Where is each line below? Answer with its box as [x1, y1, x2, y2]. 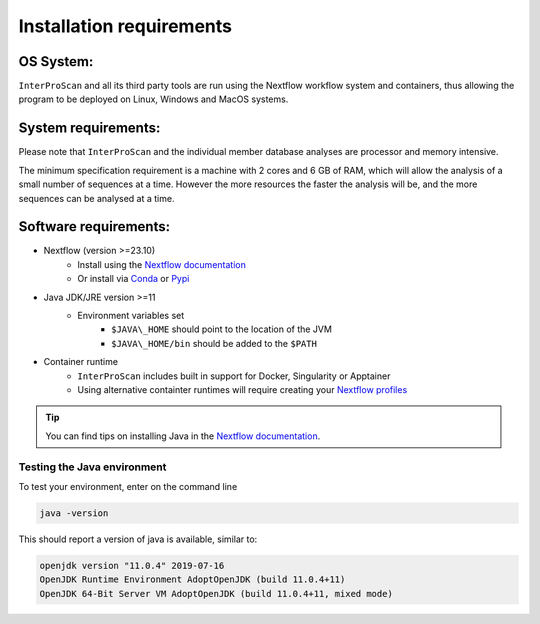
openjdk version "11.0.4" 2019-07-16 [39, 560, 225, 571]
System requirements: [18, 120, 161, 137]
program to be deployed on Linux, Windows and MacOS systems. [18, 93, 289, 105]
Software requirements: [18, 218, 170, 235]
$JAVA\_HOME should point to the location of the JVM [111, 323, 332, 335]
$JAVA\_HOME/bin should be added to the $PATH [111, 337, 317, 349]
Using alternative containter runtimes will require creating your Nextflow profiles [77, 383, 408, 395]
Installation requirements [18, 15, 232, 37]
